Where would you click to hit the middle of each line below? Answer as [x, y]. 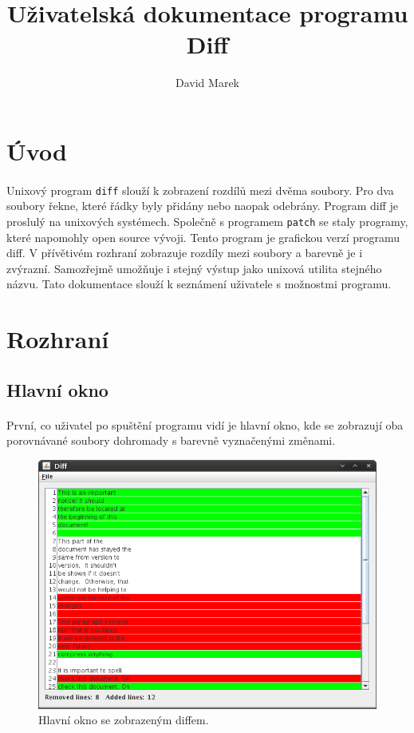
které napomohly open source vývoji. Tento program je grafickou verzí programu [203, 237]
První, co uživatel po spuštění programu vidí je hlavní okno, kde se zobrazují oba [205, 424]
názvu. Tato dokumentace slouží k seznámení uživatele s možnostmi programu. [199, 284]
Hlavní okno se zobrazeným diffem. [124, 720]
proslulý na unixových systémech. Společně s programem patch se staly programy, [207, 221]
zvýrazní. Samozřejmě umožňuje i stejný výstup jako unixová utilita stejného [194, 268]
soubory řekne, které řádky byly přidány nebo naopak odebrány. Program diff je [203, 206]
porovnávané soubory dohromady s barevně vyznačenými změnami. [171, 440]
